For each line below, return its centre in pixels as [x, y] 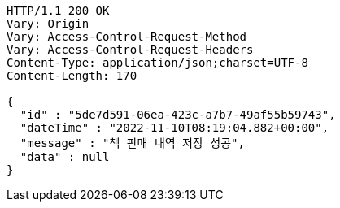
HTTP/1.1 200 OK [58, 11]
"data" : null [65, 157]
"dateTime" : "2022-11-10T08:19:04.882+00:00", [174, 128]
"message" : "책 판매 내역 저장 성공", [132, 143]
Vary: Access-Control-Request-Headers [130, 50]
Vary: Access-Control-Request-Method [127, 37]
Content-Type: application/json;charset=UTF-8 [157, 63]
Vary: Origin [48, 24]
